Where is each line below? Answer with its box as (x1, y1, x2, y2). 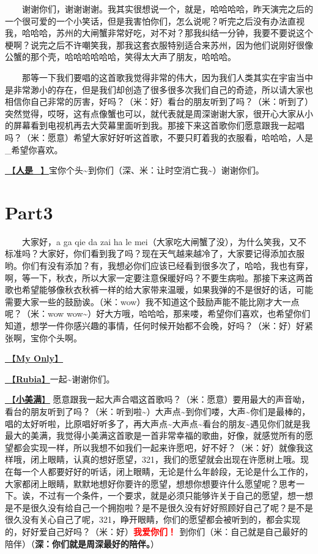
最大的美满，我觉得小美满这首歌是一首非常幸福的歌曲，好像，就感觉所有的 (5, 429, 305, 442)
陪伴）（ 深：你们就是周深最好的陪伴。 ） (5, 537, 159, 550)
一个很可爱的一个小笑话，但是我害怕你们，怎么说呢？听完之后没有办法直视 (5, 14, 305, 27)
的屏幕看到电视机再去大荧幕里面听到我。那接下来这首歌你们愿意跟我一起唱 (5, 119, 305, 132)
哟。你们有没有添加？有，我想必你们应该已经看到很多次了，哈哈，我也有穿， (5, 259, 313, 272)
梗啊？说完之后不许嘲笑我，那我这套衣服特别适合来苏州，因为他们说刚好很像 (5, 38, 313, 51)
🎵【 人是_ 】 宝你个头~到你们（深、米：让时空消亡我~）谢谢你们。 (5, 164, 264, 176)
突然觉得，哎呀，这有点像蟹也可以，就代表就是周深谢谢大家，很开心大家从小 (5, 107, 313, 120)
